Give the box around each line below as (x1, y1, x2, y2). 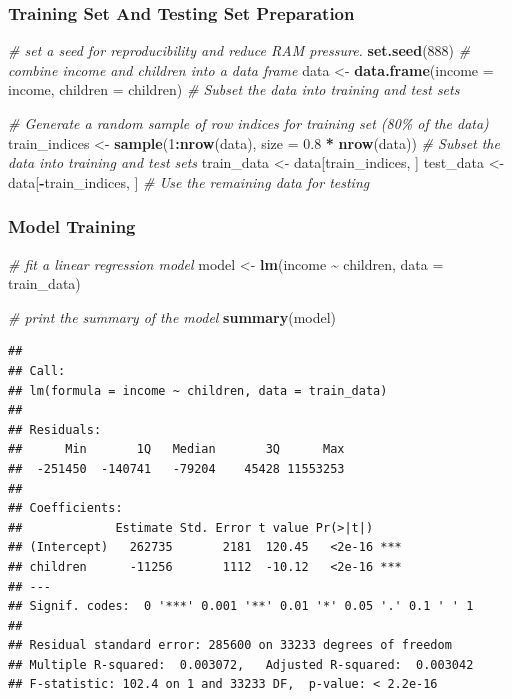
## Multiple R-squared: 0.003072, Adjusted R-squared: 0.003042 (8, 657, 474, 672)
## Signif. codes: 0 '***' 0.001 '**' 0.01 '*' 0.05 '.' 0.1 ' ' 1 (8, 599, 474, 614)
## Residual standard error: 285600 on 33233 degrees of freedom (8, 638, 452, 653)
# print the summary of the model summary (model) (8, 306, 337, 327)
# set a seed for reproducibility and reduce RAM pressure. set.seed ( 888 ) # (8, 40, 471, 61)
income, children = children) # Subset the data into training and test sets (8, 79, 460, 100)
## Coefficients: (8, 501, 123, 516)
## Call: (8, 363, 66, 378)
